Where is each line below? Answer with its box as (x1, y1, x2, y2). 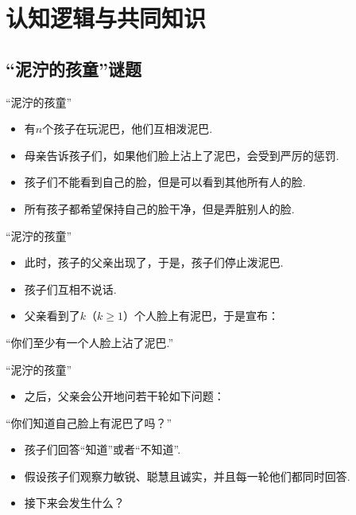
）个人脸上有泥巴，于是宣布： (123, 307, 280, 324)
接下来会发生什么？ (24, 494, 125, 511)
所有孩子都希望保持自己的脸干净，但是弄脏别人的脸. (24, 200, 295, 217)
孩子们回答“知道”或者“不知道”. (24, 441, 181, 458)
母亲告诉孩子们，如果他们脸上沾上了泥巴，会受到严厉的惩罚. (24, 146, 339, 163)
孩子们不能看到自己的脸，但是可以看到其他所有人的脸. (24, 174, 306, 190)
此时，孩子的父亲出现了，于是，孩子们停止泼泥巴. (24, 254, 284, 271)
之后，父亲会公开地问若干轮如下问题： (24, 388, 225, 404)
